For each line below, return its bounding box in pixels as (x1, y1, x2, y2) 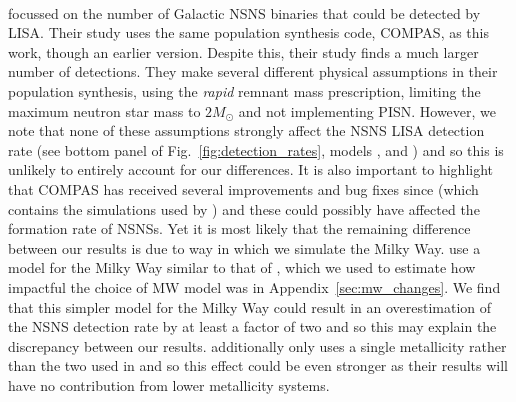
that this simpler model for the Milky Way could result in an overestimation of (8, 296, 492, 317)
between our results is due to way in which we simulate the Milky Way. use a (8, 237, 481, 258)
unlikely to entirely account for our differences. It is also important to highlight (8, 159, 494, 180)
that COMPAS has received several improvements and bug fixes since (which (8, 178, 479, 199)
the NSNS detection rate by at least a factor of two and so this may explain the (8, 316, 497, 337)
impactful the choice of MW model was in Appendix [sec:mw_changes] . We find (8, 276, 501, 297)
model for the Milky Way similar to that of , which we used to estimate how (8, 257, 476, 278)
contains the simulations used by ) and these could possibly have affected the (8, 198, 480, 219)
